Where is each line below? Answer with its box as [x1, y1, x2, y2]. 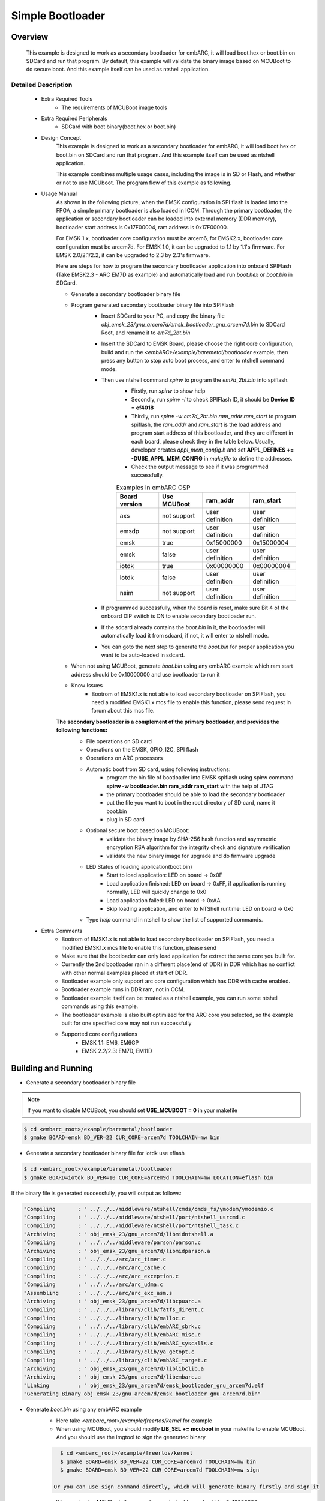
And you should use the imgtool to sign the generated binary [56, 1434, 206, 1441]
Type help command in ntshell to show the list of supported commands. [86, 916, 263, 923]
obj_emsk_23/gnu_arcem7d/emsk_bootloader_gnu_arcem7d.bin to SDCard [101, 321, 285, 328]
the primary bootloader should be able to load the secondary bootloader [106, 790, 285, 798]
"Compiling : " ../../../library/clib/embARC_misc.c [23, 1332, 201, 1338]
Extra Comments [41, 927, 83, 934]
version [119, 500, 142, 509]
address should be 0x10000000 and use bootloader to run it [71, 671, 220, 678]
